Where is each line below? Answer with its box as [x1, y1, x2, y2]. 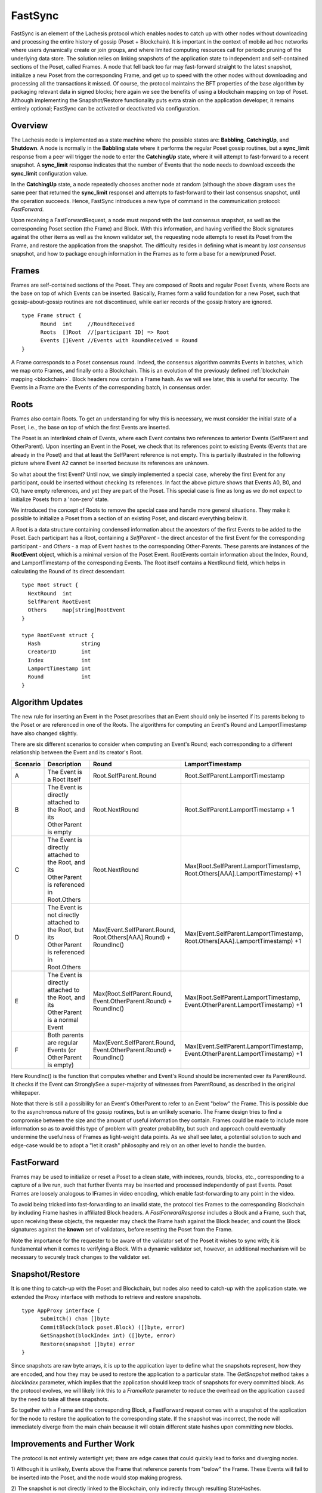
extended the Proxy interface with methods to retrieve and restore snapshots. [11, 1293, 202, 1300]
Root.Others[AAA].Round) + [92, 933, 171, 941]
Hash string [27, 640, 101, 647]
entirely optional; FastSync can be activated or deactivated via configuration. [11, 105, 200, 112]
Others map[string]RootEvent [27, 607, 126, 613]
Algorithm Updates [11, 697, 83, 707]
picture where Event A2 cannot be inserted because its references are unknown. [11, 460, 209, 467]
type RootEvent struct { [21, 632, 94, 638]
